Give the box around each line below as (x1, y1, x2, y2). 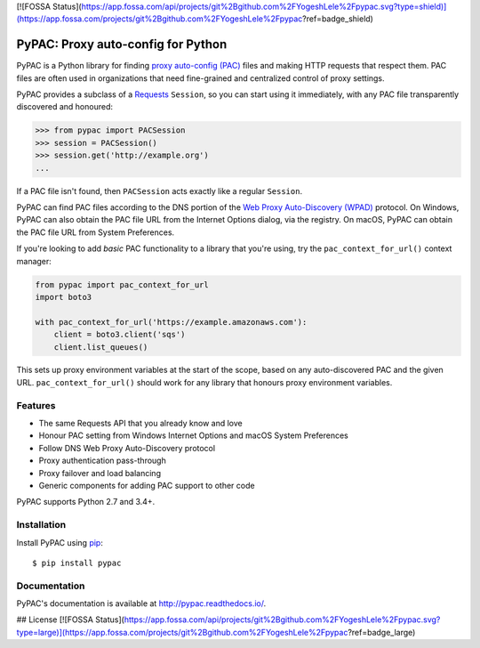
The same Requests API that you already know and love (38, 418, 244, 429)
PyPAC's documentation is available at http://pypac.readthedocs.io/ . (16, 598, 267, 609)
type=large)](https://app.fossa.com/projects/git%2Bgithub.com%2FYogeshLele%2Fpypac (16, 627, 348, 637)
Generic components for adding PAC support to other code (38, 480, 255, 490)
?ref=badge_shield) (302, 13, 373, 24)
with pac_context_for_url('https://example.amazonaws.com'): (35, 317, 308, 327)
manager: (16, 255, 52, 266)
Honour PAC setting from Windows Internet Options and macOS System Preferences (38, 430, 348, 441)
